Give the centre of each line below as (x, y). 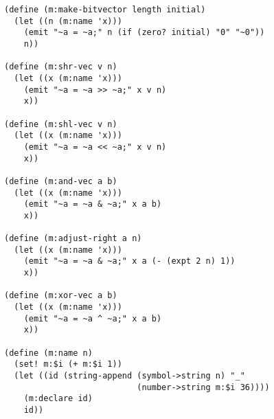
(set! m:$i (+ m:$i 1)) (68, 364)
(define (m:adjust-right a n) (73, 239)
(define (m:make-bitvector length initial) (105, 10)
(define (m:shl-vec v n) (61, 124)
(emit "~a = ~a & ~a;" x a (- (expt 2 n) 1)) (129, 261)
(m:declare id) (58, 399)
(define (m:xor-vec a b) (61, 296)
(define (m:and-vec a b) (61, 181)
